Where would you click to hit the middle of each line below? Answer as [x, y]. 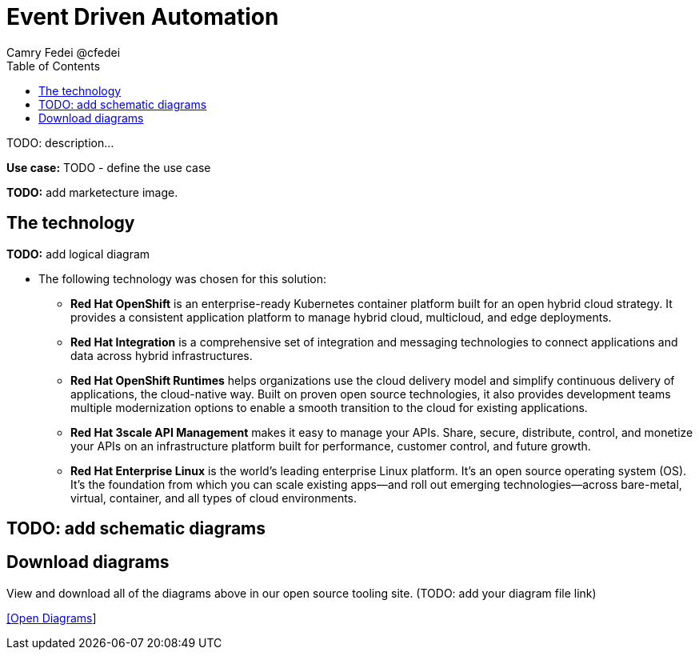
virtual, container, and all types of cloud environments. [214, 498]
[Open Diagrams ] [52, 618]
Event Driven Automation [143, 17]
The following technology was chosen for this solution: [183, 278]
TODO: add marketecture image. [92, 192]
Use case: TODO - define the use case [109, 167]
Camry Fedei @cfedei [64, 52]
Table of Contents [54, 66]
